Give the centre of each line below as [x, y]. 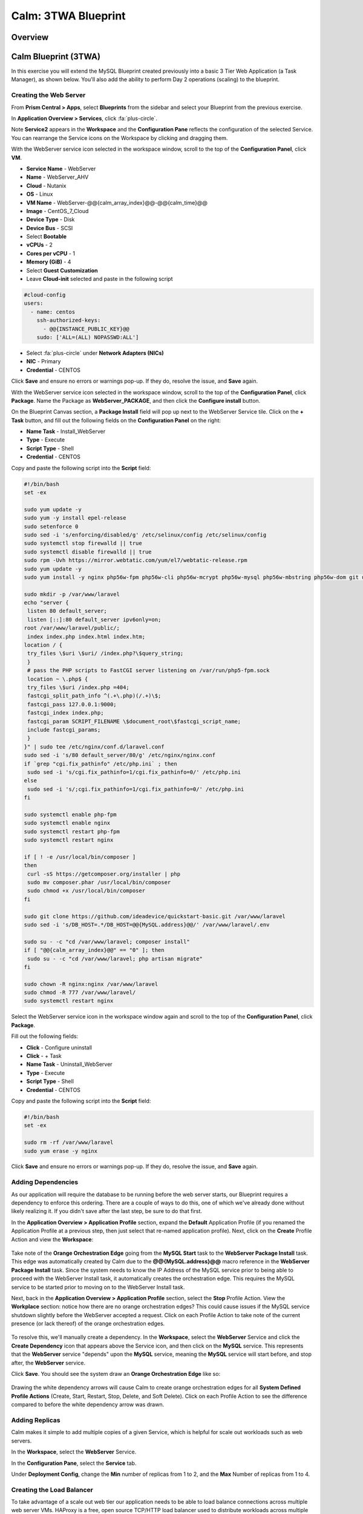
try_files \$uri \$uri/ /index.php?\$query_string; [106, 653]
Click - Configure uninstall [59, 1047]
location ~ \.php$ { [58, 679]
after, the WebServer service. [48, 1363]
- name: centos [53, 312]
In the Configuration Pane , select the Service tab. [74, 1463]
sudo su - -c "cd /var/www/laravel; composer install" [107, 941]
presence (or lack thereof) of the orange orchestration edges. [88, 1324]
